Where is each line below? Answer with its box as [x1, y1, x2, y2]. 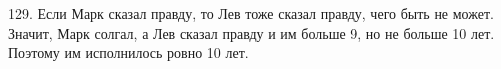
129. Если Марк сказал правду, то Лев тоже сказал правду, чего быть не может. [8, 3, 494, 23]
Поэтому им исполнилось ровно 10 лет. [8, 42, 249, 63]
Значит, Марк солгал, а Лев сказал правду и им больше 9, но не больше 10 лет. [8, 22, 495, 43]
